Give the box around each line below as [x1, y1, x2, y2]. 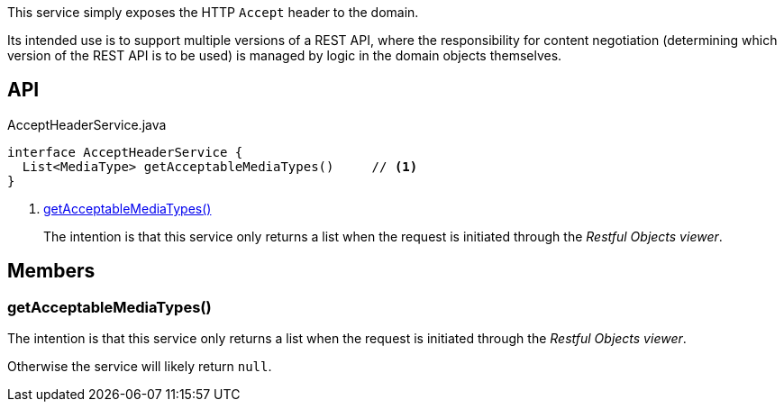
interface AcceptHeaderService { [7, 144, 243, 159]
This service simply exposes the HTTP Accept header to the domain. [7, 5, 419, 20]
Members [7, 259, 96, 283]
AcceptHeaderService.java [7, 116, 167, 132]
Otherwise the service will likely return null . [7, 359, 272, 375]
